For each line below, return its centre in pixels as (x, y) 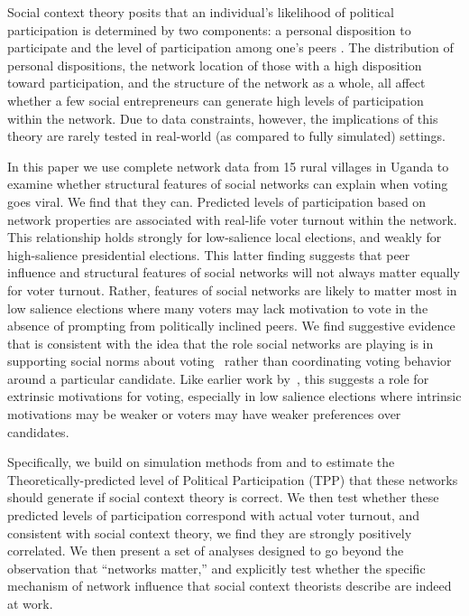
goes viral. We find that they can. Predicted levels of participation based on (217, 201)
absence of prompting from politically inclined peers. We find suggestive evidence (231, 326)
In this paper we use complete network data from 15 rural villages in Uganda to (228, 166)
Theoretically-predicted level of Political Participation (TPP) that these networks (233, 479)
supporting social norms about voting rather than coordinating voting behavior (230, 361)
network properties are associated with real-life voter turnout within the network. (232, 219)
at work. (30, 603)
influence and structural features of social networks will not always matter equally (234, 272)
